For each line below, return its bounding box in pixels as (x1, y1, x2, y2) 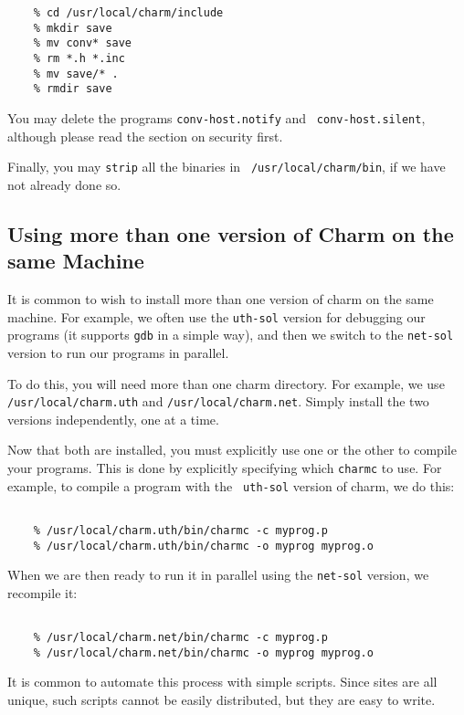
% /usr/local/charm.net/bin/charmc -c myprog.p (33, 631, 328, 645)
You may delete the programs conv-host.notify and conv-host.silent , (7, 108, 426, 127)
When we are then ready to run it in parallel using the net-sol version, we (7, 565, 429, 584)
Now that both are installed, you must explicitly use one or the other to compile (7, 440, 457, 459)
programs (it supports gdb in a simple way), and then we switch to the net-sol (7, 325, 454, 344)
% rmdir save (33, 82, 112, 96)
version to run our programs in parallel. (7, 342, 229, 362)
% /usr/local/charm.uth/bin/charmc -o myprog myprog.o (33, 539, 374, 552)
